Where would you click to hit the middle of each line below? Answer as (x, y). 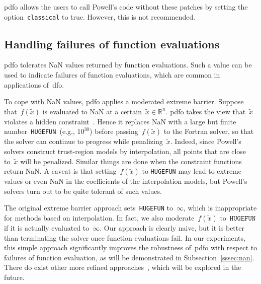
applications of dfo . (34, 84)
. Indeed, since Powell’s (206, 141)
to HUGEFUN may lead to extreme (192, 171)
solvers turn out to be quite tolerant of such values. (83, 191)
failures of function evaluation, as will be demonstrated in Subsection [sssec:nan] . (129, 257)
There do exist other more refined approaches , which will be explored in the (123, 267)
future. (14, 277)
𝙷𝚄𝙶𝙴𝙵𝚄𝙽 (243, 219)
